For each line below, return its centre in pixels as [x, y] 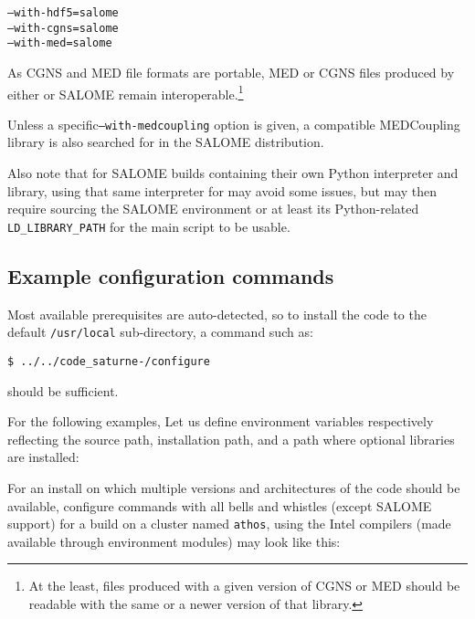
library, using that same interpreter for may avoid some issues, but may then [222, 190]
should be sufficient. [63, 390]
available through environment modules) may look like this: [174, 541]
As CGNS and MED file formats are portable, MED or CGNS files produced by [231, 72]
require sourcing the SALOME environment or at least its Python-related [213, 209]
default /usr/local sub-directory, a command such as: [160, 332]
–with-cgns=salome [63, 28]
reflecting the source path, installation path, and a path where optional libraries [231, 439]
